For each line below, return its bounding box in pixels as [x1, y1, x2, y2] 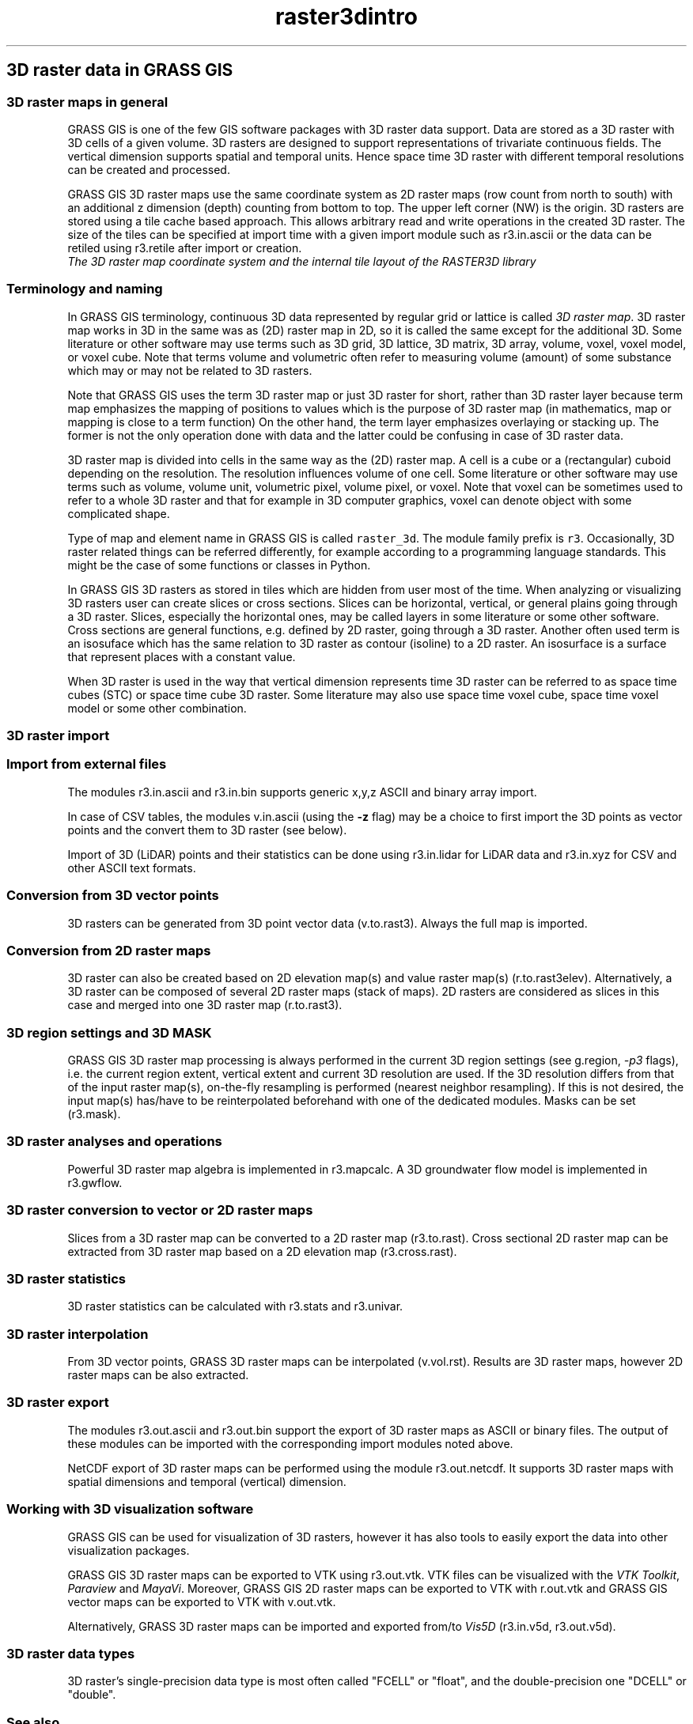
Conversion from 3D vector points [6, 887, 219, 904]
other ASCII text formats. [67, 860, 196, 875]
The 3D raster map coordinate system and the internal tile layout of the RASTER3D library [67, 254, 536, 268]
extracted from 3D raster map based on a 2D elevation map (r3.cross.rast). [67, 1244, 457, 1258]
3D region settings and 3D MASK [6, 1024, 212, 1041]
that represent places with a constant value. [67, 649, 296, 664]
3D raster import [6, 728, 110, 744]
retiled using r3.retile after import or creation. [67, 240, 302, 255]
